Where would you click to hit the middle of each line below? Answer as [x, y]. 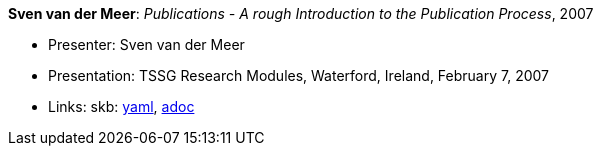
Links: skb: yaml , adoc [121, 106]
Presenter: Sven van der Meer [146, 44]
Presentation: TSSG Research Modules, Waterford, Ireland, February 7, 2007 [298, 75]
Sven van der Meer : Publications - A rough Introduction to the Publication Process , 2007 [301, 13]
